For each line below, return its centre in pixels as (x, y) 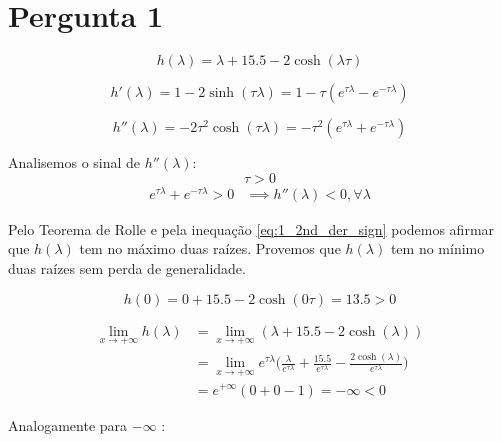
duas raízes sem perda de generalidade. (127, 268)
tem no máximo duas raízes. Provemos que (210, 248)
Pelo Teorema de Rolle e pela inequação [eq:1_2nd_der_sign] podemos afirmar (251, 228)
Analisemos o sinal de (74, 162)
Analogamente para (68, 424)
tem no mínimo (437, 248)
